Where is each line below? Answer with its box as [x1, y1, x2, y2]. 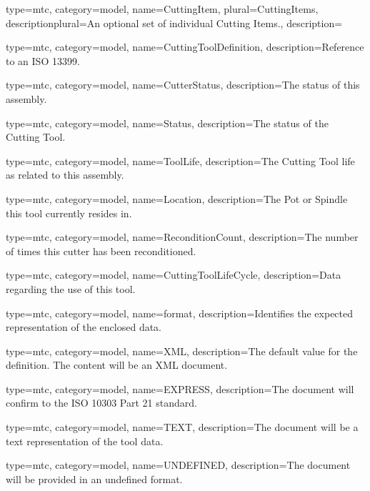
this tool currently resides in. [6, 205, 132, 220]
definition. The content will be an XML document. [6, 357, 228, 372]
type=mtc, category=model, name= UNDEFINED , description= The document [6, 457, 351, 472]
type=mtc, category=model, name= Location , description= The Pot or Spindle [6, 191, 348, 206]
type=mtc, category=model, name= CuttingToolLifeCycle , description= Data [6, 267, 341, 282]
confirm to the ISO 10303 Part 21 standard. [6, 395, 197, 410]
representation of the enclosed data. [6, 319, 162, 334]
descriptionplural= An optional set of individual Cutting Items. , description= [6, 15, 343, 30]
